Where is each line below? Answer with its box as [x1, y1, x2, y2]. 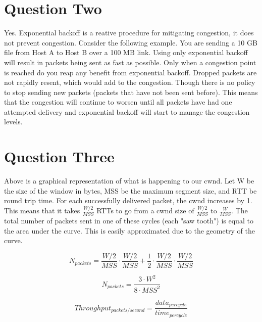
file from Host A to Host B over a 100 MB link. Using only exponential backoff [4, 47, 248, 58]
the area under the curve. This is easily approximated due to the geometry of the [4, 225, 255, 236]
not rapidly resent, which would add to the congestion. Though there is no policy [4, 77, 255, 87]
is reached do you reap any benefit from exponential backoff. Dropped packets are [4, 67, 257, 77]
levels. [4, 116, 23, 127]
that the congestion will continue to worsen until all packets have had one [4, 97, 232, 107]
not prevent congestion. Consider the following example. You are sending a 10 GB [4, 37, 257, 48]
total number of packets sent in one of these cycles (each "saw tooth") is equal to [4, 215, 253, 226]
